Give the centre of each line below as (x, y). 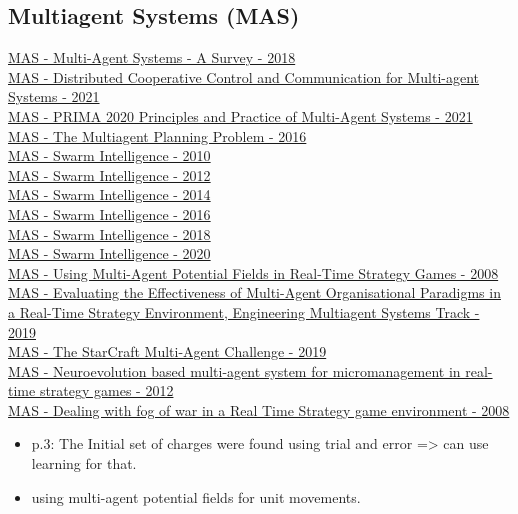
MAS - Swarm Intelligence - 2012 (109, 174)
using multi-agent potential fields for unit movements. (196, 496)
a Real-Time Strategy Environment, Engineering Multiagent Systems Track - (244, 311)
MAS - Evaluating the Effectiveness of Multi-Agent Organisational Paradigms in (254, 292)
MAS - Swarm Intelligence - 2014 (109, 194)
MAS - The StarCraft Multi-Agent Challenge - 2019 (167, 351)
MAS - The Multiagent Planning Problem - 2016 (157, 135)
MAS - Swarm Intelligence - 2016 (109, 213)
